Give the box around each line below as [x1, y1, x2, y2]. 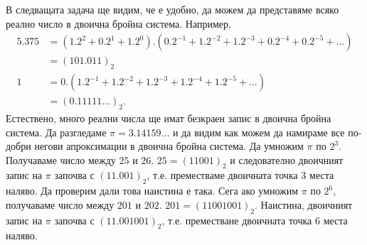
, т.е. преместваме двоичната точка [147, 168, 298, 183]
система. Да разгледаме [6, 124, 107, 139]
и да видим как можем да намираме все [173, 124, 345, 139]
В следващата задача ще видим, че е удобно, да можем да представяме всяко [6, 2, 339, 16]
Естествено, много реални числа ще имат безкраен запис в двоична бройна [6, 110, 331, 125]
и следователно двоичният [230, 152, 344, 167]
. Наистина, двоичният [255, 197, 353, 212]
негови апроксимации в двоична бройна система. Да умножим [34, 138, 304, 153]
